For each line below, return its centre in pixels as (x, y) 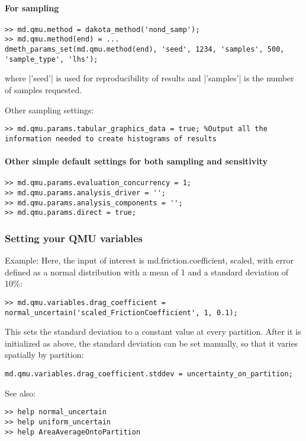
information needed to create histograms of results (111, 139)
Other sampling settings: (49, 110)
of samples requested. (44, 90)
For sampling (32, 7)
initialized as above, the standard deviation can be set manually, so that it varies (152, 343)
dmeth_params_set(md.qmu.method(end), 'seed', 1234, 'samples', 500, (145, 50)
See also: (20, 393)
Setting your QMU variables (74, 238)
